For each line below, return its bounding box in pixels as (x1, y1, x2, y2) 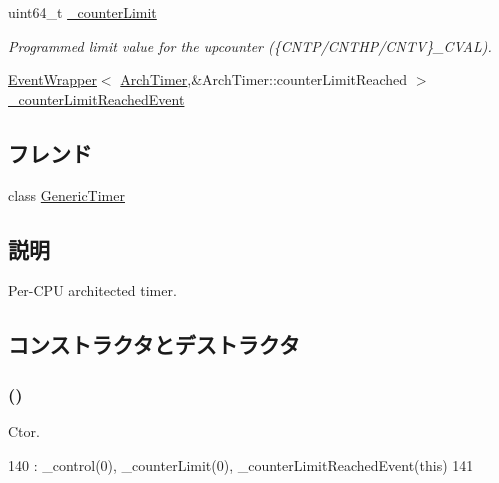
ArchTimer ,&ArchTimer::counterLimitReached (120, 69, 408, 90)
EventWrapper (8, 69, 97, 90)
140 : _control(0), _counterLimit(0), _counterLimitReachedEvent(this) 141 (8, 454, 474, 475)
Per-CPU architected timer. (8, 280, 177, 301)
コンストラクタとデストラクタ (8, 329, 300, 360)
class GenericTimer (8, 184, 125, 205)
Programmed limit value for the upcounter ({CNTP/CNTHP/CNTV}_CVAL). (8, 35, 492, 56)
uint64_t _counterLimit (8, 2, 157, 22)
